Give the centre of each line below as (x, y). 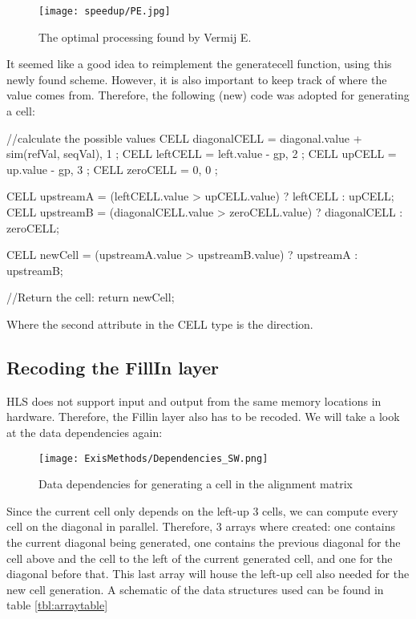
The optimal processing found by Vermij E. (145, 36)
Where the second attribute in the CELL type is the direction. (160, 324)
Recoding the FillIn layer (113, 367)
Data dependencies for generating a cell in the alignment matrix (196, 484)
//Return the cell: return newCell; (91, 297)
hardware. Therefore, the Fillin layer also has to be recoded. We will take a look (203, 417)
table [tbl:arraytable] (57, 605)
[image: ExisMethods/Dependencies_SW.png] (153, 458)
